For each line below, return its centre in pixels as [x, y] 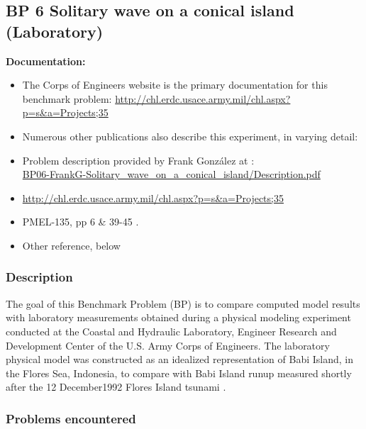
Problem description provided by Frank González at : [138, 160]
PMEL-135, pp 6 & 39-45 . [81, 222]
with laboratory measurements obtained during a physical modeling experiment [178, 317]
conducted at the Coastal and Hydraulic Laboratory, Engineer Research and [171, 331]
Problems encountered [71, 418]
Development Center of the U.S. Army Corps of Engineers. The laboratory [168, 345]
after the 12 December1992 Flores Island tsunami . [116, 387]
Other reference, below [71, 245]
